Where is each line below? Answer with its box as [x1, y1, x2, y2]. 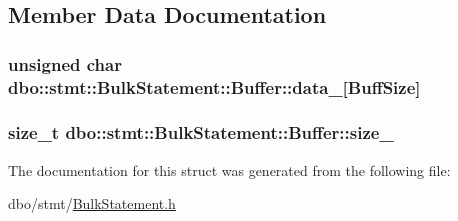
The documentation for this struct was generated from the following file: [8, 159, 451, 180]
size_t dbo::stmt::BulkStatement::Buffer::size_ [8, 120, 394, 145]
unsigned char [8, 51, 122, 76]
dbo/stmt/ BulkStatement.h [8, 193, 176, 214]
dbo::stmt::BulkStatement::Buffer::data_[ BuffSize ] [8, 74, 421, 99]
